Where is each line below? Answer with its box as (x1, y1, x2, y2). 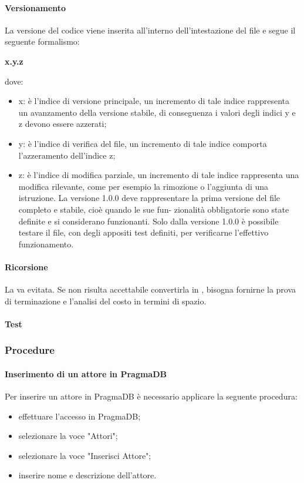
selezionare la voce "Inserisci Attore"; (18, 449, 151, 461)
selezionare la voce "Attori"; (18, 430, 118, 442)
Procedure (5, 343, 55, 357)
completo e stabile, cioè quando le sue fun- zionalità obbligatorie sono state (18, 203, 289, 215)
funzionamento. (18, 237, 74, 250)
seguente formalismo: (5, 35, 80, 48)
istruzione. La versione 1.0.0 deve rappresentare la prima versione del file (18, 192, 281, 204)
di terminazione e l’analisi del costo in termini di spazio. (5, 294, 207, 307)
